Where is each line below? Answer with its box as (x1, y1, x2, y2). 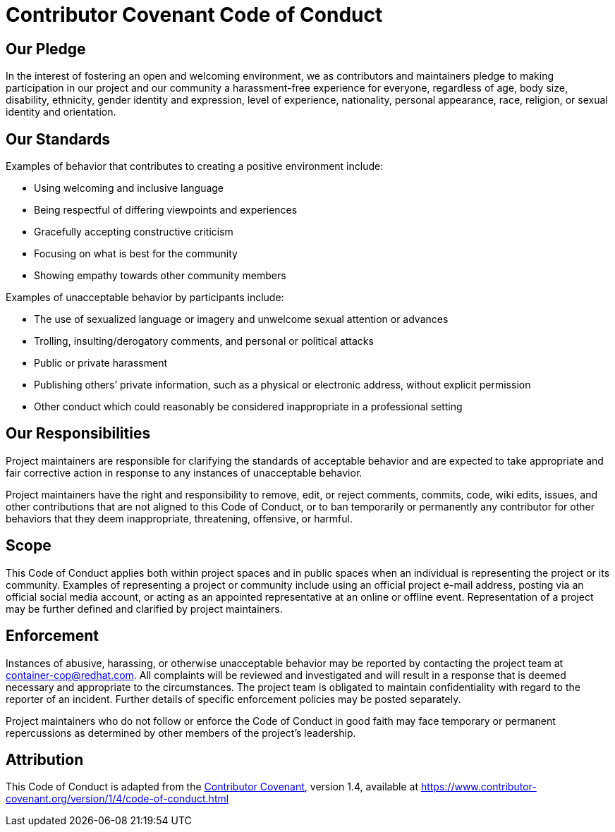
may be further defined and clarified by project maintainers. (6, 602, 283, 615)
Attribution (6, 750, 84, 769)
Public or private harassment (34, 357, 168, 369)
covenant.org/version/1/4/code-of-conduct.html (6, 793, 229, 805)
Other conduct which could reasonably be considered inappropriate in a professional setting (34, 400, 463, 413)
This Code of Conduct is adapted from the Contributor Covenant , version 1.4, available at (6, 781, 418, 793)
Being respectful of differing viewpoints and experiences (34, 204, 298, 216)
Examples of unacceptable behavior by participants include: (6, 291, 284, 304)
